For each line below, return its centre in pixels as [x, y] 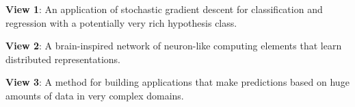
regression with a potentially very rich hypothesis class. [121, 22]
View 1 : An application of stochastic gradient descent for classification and [164, 9]
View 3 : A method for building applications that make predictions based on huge [177, 82]
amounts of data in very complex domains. [95, 95]
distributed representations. [63, 59]
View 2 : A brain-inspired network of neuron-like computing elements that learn [174, 46]
